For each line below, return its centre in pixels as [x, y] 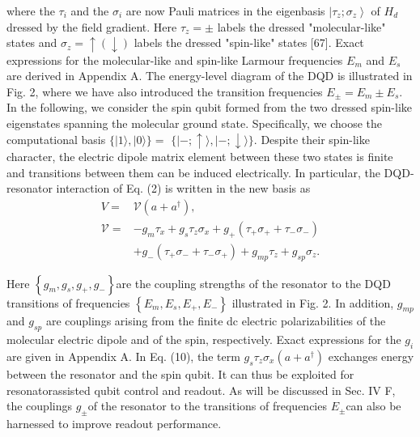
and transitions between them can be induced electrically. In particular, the [193, 172]
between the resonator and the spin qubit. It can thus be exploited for [180, 374]
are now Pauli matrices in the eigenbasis [225, 11]
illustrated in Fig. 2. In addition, [313, 302]
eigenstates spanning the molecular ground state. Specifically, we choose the [195, 123]
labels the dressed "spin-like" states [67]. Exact [249, 42]
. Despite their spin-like [312, 139]
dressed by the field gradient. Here [92, 26]
